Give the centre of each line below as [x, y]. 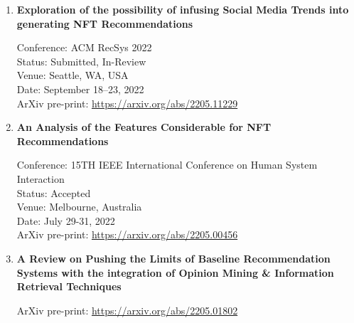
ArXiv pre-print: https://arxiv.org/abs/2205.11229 [127, 103]
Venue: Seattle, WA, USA [73, 75]
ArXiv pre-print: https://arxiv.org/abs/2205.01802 [127, 310]
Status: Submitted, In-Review [81, 61]
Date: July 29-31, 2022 [66, 220]
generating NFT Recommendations [105, 23]
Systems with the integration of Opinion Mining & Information [175, 272]
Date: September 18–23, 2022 [80, 89]
